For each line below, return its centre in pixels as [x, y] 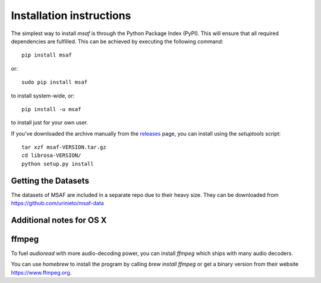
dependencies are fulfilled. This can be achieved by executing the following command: [117, 41]
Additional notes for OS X [59, 220]
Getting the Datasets [50, 180]
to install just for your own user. [50, 122]
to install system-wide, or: [43, 96]
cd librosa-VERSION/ [51, 155]
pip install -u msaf [51, 109]
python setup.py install [58, 164]
